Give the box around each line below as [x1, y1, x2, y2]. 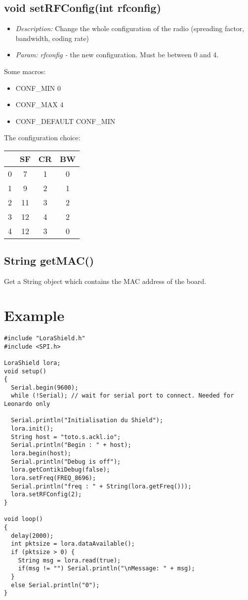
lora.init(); [11, 425, 54, 433]
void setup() [4, 367, 46, 375]
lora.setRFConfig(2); [11, 491, 82, 498]
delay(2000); [11, 532, 54, 539]
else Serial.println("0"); [11, 581, 100, 589]
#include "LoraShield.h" [4, 334, 85, 342]
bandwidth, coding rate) [15, 33, 89, 43]
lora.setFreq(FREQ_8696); [11, 475, 96, 482]
